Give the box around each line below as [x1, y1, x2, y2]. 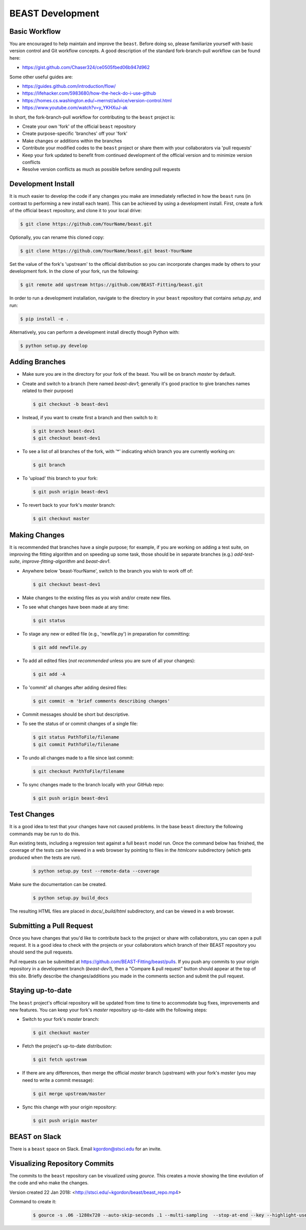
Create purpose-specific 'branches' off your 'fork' [22, 130, 127, 136]
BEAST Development [9, 8, 99, 19]
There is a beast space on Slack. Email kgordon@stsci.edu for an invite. [9, 1146, 162, 1152]
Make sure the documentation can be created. [9, 881, 107, 887]
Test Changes [9, 810, 55, 819]
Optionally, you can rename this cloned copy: [9, 234, 105, 240]
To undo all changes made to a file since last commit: [22, 755, 134, 761]
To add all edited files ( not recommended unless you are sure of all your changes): [22, 657, 196, 664]
